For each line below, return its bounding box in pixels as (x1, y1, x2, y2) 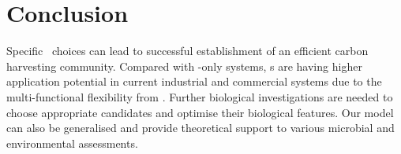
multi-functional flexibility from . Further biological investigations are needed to (6, 88, 393, 104)
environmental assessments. (6, 134, 138, 151)
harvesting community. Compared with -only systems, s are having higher (6, 57, 362, 74)
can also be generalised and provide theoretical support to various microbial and (6, 119, 395, 136)
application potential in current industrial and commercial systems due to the (6, 73, 382, 90)
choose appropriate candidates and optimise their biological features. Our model (6, 104, 394, 120)
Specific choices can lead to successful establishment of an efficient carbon (6, 42, 369, 59)
